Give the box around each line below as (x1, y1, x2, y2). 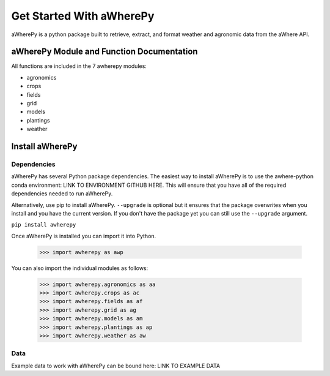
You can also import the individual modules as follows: (11, 264, 148, 272)
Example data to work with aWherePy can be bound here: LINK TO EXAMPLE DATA (11, 362, 221, 369)
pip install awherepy (11, 221, 76, 228)
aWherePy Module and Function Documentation (11, 47, 198, 57)
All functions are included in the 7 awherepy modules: (11, 62, 147, 70)
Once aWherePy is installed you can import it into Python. (11, 232, 156, 239)
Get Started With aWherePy (11, 9, 155, 23)
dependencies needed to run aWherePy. (11, 190, 113, 197)
